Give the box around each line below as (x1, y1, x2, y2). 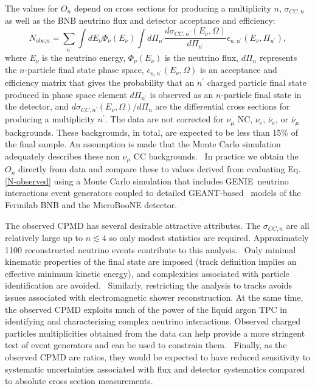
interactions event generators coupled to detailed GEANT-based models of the (5, 186, 301, 199)
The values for (5, 2, 58, 14)
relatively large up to (5, 231, 83, 244)
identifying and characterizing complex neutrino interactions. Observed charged (5, 315, 301, 328)
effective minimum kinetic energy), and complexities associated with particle (5, 267, 289, 279)
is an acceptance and (199, 63, 277, 75)
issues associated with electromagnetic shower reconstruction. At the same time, (5, 291, 303, 304)
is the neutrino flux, (164, 51, 238, 64)
